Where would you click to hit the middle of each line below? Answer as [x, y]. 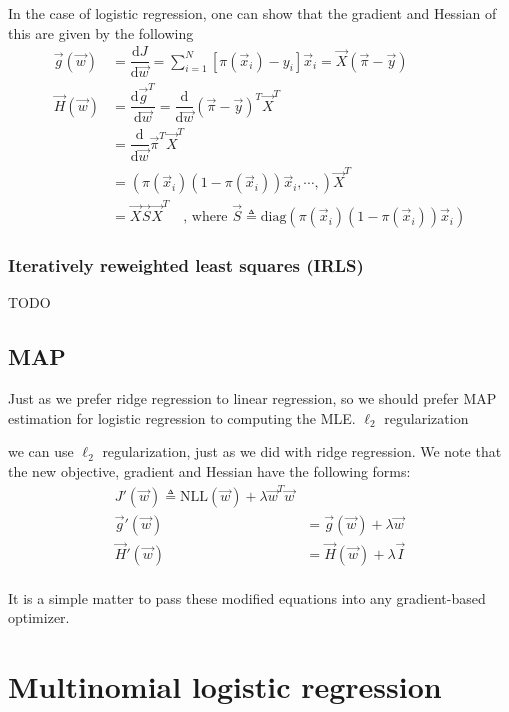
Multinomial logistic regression [225, 686]
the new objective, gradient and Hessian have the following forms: [209, 470]
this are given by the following [101, 32]
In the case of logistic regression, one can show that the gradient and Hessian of [252, 13]
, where [205, 217]
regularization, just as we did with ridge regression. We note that [302, 451]
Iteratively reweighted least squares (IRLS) [186, 265]
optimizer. [39, 617]
